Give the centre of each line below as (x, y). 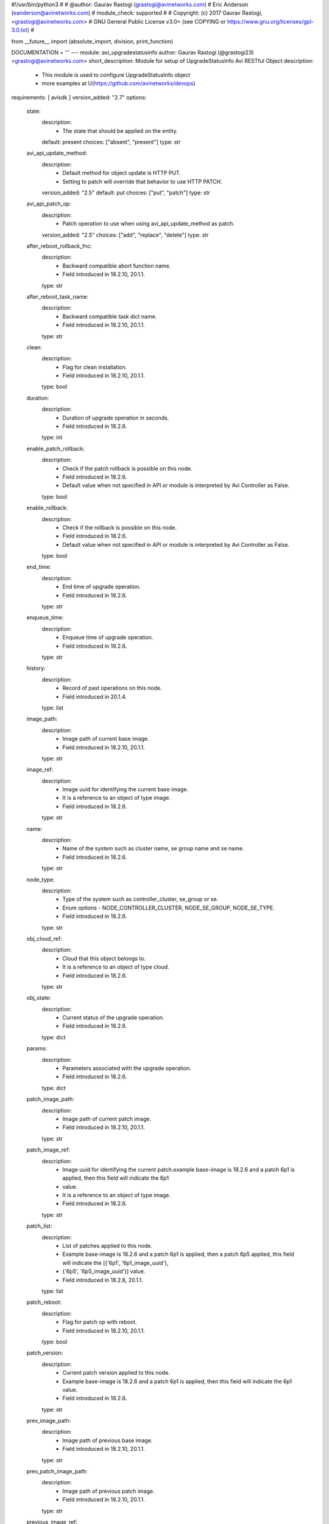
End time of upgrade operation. (102, 587)
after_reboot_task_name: (57, 296)
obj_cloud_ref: (44, 938)
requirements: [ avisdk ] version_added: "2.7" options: (79, 97)
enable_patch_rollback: (55, 449)
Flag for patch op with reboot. (100, 1322)
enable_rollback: (47, 508)
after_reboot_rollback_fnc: (59, 246)
